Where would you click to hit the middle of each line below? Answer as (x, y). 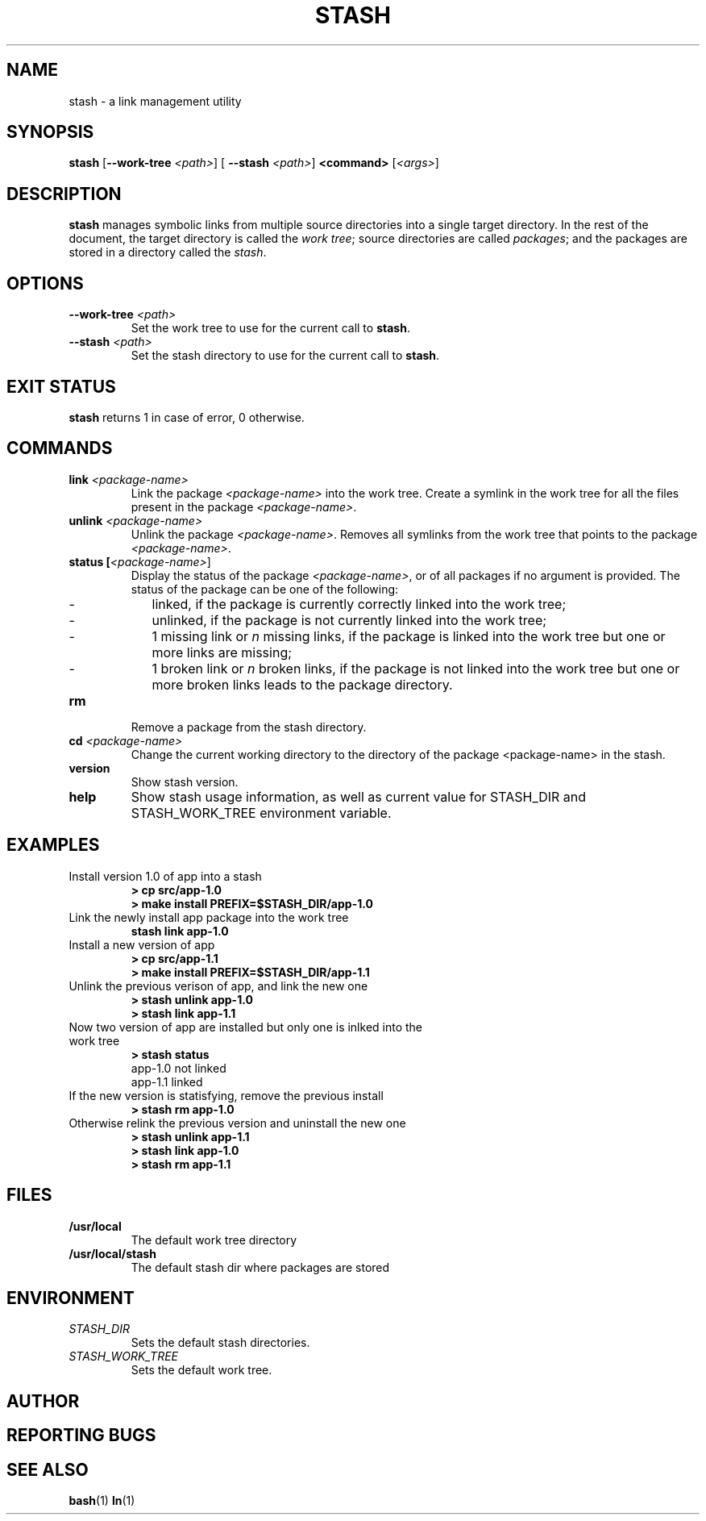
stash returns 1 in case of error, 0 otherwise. (187, 417)
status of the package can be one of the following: (265, 589)
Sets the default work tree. (201, 1370)
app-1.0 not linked (179, 1068)
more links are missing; (222, 652)
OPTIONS (45, 283)
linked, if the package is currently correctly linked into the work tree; (359, 604)
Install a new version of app (142, 944)
